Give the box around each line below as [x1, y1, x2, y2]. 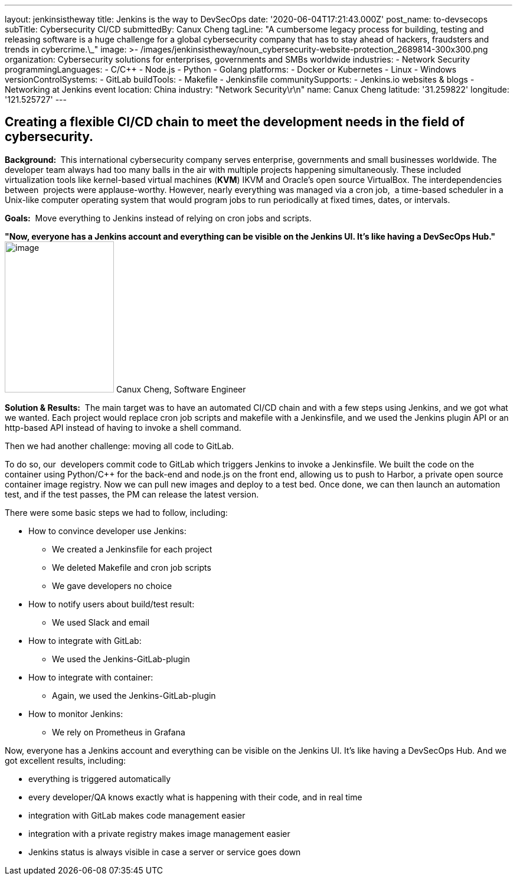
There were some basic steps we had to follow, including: [5, 507, 228, 518]
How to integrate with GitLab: [28, 635, 142, 646]
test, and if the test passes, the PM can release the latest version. [5, 489, 259, 499]
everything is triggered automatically [28, 773, 171, 784]
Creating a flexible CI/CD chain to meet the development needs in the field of [5, 115, 465, 130]
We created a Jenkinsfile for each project [52, 544, 212, 554]
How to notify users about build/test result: [28, 598, 195, 609]
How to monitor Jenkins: [28, 708, 123, 719]
